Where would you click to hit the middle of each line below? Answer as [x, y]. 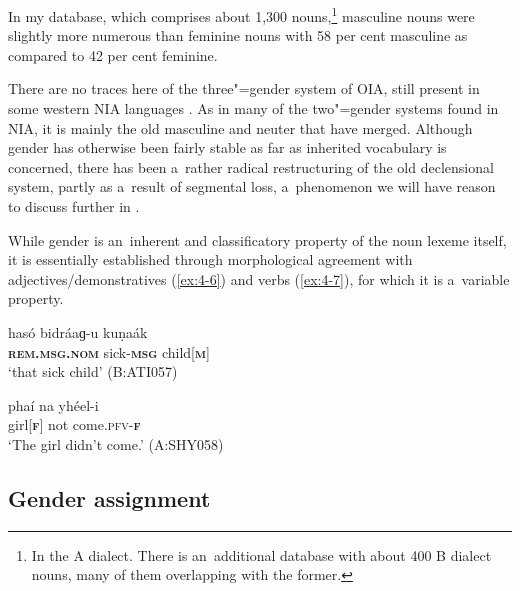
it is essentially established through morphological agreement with [210, 259]
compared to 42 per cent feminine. [113, 54]
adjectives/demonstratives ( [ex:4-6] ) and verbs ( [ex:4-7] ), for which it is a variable [259, 278]
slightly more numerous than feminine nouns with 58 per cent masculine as [238, 35]
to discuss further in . [74, 206]
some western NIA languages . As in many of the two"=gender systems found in [253, 108]
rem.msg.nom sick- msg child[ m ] [109, 351]
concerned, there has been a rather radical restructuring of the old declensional [251, 166]
